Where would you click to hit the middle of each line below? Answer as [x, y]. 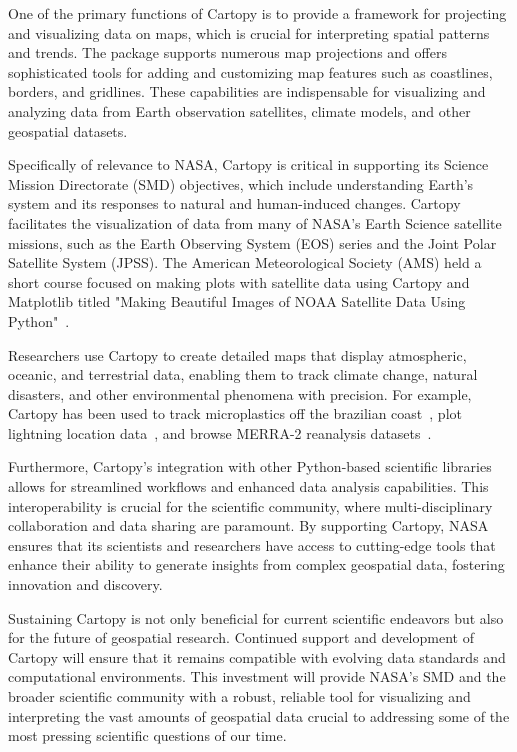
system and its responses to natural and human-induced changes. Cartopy [234, 203]
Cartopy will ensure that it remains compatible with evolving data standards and [257, 656]
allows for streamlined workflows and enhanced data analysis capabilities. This [248, 486]
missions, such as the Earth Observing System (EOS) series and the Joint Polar [252, 242]
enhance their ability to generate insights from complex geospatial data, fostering [256, 564]
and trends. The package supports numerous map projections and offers [227, 52]
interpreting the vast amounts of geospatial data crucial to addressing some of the [259, 715]
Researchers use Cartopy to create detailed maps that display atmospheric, [237, 354]
